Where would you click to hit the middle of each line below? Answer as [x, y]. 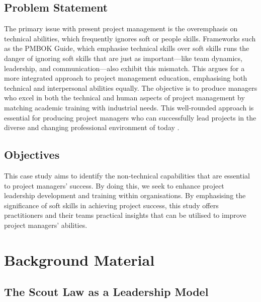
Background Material [79, 259]
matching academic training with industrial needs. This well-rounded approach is [129, 107]
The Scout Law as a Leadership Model [106, 292]
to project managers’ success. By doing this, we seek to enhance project [114, 185]
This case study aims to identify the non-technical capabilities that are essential [127, 175]
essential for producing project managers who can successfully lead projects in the [130, 117]
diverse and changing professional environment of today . [92, 127]
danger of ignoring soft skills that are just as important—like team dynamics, [123, 58]
